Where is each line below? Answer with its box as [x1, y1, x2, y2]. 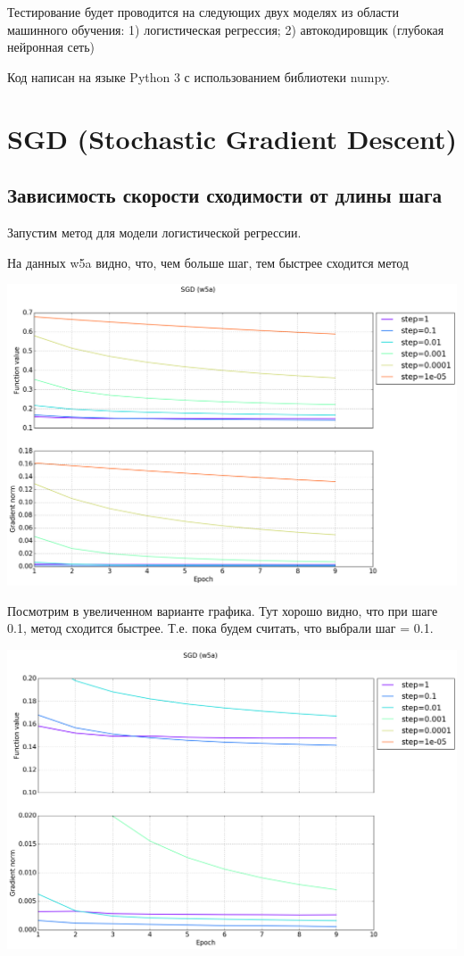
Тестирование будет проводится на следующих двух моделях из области [7, 3, 399, 21]
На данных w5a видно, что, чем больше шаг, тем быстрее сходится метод [7, 253, 409, 271]
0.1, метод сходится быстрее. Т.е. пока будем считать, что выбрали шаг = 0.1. [7, 619, 434, 637]
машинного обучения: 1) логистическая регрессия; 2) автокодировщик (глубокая [7, 20, 444, 38]
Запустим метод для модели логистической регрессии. [7, 222, 302, 241]
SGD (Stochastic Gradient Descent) [7, 120, 458, 156]
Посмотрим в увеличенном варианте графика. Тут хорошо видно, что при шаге [7, 601, 438, 619]
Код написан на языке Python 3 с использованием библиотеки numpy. [7, 67, 391, 86]
